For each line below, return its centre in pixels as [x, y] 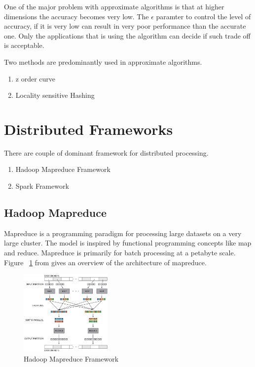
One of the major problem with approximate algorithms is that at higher [114, 6]
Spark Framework [42, 186]
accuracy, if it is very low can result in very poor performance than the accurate [125, 26]
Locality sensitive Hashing [55, 95]
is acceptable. [24, 45]
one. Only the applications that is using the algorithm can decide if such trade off [127, 35]
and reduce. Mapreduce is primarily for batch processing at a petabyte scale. [120, 253]
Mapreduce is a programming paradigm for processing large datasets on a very [123, 233]
